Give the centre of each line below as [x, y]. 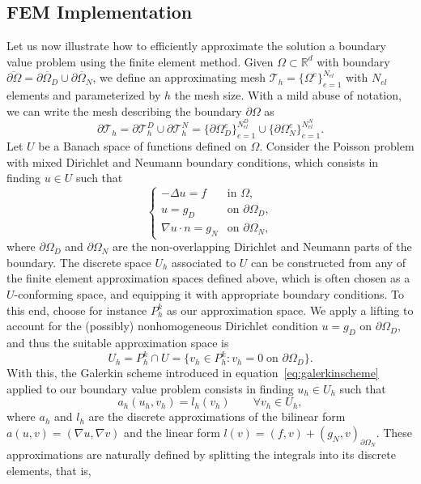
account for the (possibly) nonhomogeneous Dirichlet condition [162, 326]
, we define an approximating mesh [179, 77]
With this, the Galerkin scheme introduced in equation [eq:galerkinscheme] [193, 373]
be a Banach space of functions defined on [142, 146]
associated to [204, 262]
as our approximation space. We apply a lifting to [290, 310]
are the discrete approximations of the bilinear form [217, 416]
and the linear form [172, 432]
